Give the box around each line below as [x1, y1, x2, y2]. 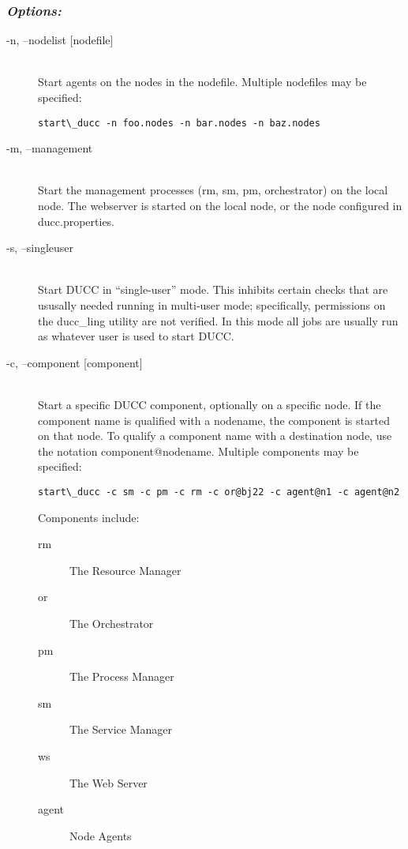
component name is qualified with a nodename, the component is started [38, 411, 390, 428]
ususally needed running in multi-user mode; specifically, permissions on [38, 297, 386, 313]
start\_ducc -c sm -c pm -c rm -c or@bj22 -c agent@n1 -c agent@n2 [38, 486, 400, 498]
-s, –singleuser [6, 239, 74, 256]
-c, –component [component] [6, 354, 143, 370]
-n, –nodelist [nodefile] [6, 32, 114, 48]
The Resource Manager [69, 562, 182, 578]
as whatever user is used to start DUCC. [38, 328, 234, 344]
